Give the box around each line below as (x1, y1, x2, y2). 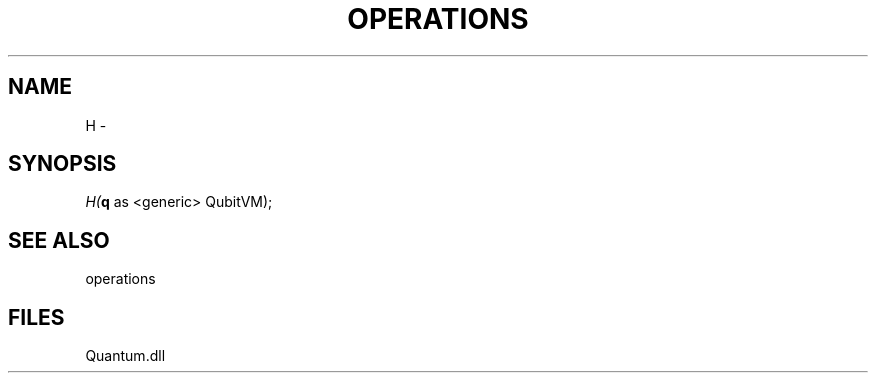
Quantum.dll (85, 347, 166, 365)
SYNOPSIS (8, 151, 117, 177)
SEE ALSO (8, 227, 110, 253)
